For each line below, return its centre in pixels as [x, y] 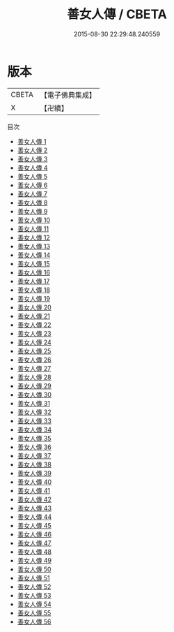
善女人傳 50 [34, 569]
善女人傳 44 [34, 517]
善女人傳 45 [34, 525]
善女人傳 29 [34, 385]
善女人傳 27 [34, 368]
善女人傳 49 [34, 560]
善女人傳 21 [33, 316]
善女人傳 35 [34, 438]
